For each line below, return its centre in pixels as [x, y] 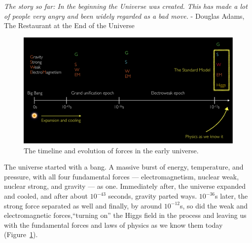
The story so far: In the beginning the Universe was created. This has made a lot [126, 6]
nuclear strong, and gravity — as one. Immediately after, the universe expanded [125, 186]
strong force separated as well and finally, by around [83, 205]
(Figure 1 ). [21, 234]
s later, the [232, 196]
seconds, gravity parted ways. [153, 196]
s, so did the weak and [214, 205]
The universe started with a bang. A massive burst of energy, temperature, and [124, 167]
